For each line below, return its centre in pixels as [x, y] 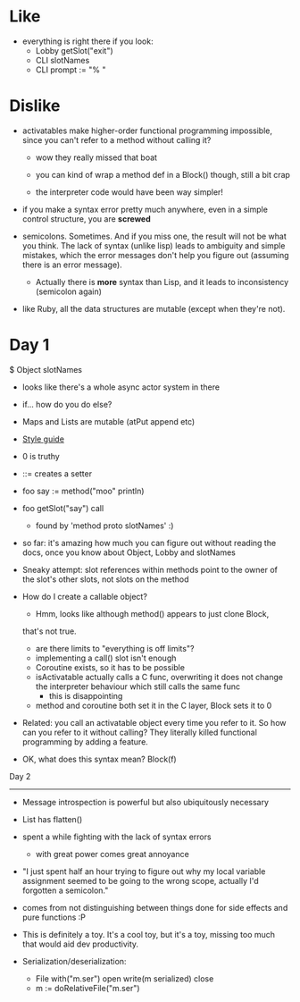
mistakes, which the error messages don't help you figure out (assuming [155, 255]
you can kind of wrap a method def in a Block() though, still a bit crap [162, 174]
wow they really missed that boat [96, 157]
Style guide [43, 439]
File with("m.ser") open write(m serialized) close [125, 978]
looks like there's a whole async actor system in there [121, 387]
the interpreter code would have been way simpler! [129, 192]
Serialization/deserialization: [74, 961]
